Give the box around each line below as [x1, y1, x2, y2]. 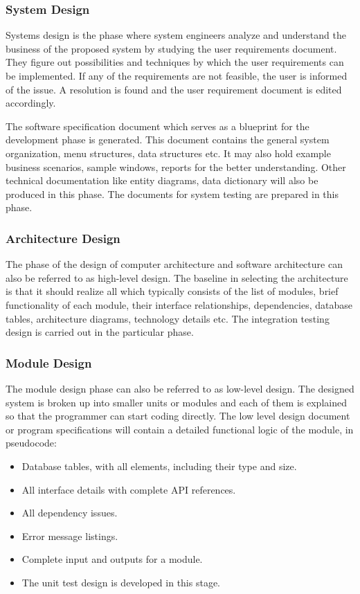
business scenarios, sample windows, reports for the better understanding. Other [6, 159, 346, 174]
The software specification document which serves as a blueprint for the [6, 118, 309, 133]
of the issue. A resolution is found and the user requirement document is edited [6, 82, 342, 96]
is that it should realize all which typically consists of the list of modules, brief [6, 284, 339, 298]
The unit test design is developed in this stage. [21, 575, 220, 589]
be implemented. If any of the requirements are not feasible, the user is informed [6, 69, 348, 82]
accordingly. [6, 96, 56, 110]
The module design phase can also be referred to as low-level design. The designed [6, 381, 354, 395]
